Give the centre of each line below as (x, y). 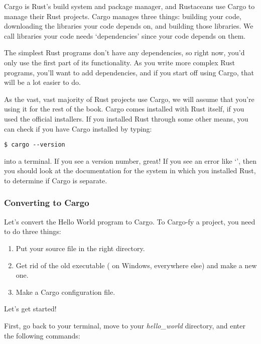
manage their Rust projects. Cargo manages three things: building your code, (123, 16)
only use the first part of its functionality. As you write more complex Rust (120, 62)
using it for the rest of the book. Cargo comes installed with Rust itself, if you (124, 109)
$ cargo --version (35, 145)
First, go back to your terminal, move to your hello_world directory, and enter (125, 325)
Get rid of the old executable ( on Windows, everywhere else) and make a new (136, 265)
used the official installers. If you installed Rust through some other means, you (126, 118)
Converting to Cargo (47, 203)
